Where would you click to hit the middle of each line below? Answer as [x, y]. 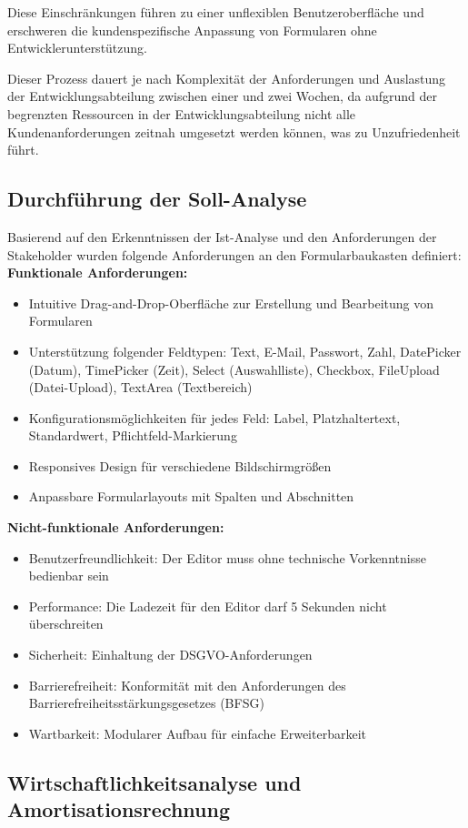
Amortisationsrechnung [119, 809]
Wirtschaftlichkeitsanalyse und [154, 782]
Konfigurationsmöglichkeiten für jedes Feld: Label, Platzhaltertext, [214, 417]
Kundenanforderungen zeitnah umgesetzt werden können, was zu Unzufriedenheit [234, 131]
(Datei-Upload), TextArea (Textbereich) [140, 387]
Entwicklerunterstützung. [77, 48]
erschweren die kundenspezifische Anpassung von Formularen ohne [192, 30]
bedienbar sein [69, 576]
